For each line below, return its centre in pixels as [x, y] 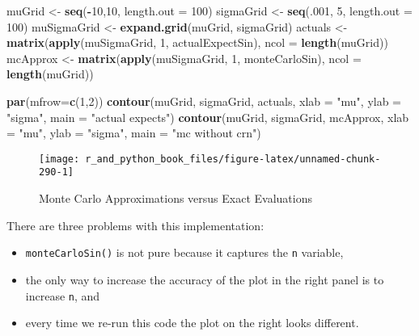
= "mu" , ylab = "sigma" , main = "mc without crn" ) [134, 133]
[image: [59, 159]
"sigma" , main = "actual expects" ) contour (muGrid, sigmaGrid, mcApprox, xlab [208, 117]
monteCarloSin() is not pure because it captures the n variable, [184, 252]
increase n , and [63, 295]
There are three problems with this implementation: [135, 225]
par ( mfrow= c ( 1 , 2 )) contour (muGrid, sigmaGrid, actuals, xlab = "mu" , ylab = [204, 101]
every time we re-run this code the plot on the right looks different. [192, 323]
